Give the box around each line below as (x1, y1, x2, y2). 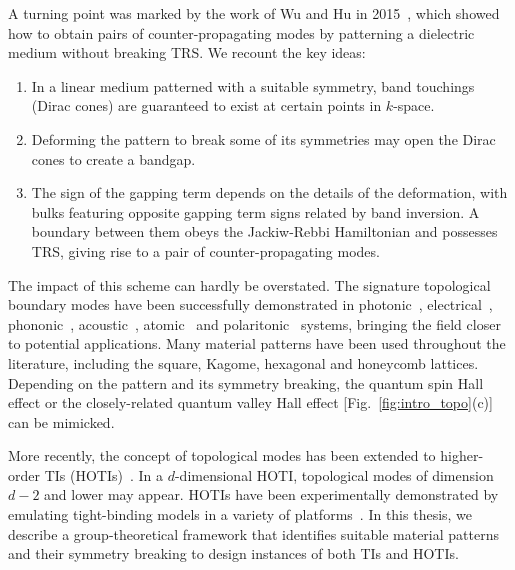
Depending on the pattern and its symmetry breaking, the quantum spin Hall (8, 372, 484, 393)
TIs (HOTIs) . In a (44, 464, 164, 485)
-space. (393, 95, 435, 116)
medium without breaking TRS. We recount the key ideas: (8, 42, 366, 63)
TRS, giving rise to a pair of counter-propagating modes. (31, 240, 380, 261)
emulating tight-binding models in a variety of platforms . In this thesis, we (8, 504, 473, 525)
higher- (440, 445, 484, 466)
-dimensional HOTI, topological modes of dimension (174, 464, 494, 485)
